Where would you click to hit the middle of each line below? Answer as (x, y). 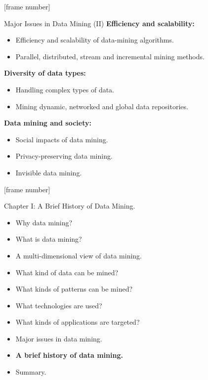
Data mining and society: (48, 123)
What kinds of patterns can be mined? (74, 289)
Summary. (31, 372)
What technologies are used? (59, 305)
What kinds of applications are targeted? (78, 322)
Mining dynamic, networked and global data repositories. (102, 106)
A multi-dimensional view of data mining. (79, 255)
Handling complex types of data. (65, 89)
